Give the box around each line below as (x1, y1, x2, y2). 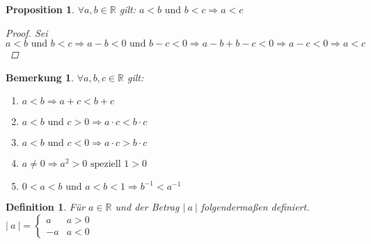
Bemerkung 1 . (6, 70, 74, 84)
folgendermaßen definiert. (200, 200, 310, 214)
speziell (90, 159, 121, 170)
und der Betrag (115, 200, 180, 214)
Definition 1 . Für (6, 200, 86, 214)
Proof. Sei (6, 25, 48, 40)
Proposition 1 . (6, 2, 74, 16)
